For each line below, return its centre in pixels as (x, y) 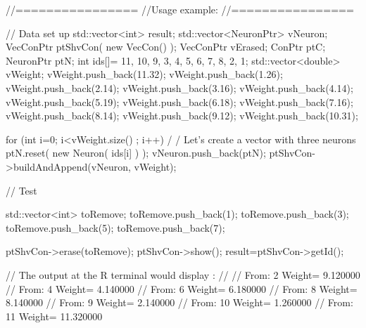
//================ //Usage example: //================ (180, 9)
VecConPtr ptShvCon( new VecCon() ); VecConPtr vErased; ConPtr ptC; (166, 47)
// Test (21, 190)
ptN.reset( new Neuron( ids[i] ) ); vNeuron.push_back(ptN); (136, 153)
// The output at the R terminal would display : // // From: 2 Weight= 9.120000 (183, 274)
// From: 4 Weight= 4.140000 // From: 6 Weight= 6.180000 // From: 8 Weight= (182, 288)
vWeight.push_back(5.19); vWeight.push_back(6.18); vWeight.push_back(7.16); (179, 101)
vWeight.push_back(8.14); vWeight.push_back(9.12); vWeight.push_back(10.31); (182, 116)
